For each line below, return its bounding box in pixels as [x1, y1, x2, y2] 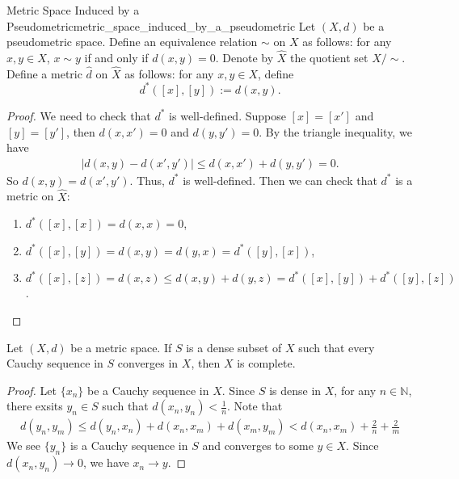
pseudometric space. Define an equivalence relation [6, 33, 258, 50]
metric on [6, 187, 54, 204]
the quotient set [289, 49, 368, 65]
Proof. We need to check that [6, 107, 151, 124]
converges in [117, 355, 179, 372]
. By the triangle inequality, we [259, 123, 412, 140]
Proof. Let [6, 381, 57, 398]
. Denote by [215, 49, 274, 65]
